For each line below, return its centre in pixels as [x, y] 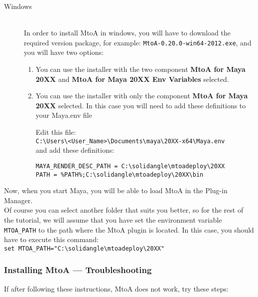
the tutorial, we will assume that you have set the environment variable [113, 219]
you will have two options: [64, 52]
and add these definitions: [75, 150]
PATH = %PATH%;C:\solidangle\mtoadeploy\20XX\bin [120, 174]
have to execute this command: [51, 239]
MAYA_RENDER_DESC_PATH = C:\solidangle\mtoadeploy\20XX [130, 166]
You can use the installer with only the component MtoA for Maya [142, 96]
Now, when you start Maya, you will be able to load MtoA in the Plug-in [116, 190]
